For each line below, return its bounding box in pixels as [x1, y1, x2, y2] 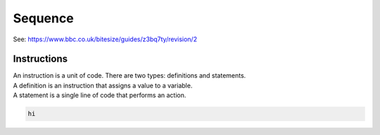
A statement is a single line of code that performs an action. [13, 91, 186, 99]
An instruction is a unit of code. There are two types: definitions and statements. [13, 71, 246, 80]
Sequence [13, 10, 74, 26]
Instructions [13, 53, 68, 65]
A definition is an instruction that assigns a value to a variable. [13, 81, 193, 90]
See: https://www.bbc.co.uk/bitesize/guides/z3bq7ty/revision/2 [13, 35, 197, 43]
